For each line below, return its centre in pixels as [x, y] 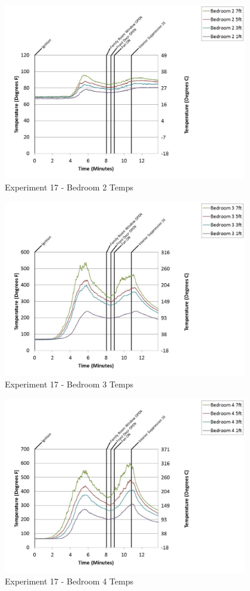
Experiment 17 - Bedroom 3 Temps [69, 384]
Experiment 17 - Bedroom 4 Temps [69, 581]
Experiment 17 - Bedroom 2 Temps [69, 187]
